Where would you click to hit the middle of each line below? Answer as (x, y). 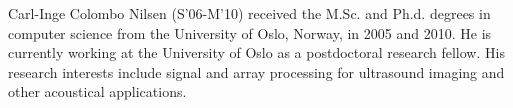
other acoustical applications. (97, 91)
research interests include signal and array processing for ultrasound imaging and (256, 71)
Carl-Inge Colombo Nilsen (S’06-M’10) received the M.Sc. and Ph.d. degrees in (249, 13)
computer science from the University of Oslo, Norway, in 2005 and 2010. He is (250, 32)
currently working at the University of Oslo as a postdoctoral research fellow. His (256, 52)
